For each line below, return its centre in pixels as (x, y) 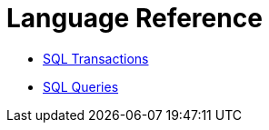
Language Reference (134, 18)
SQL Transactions (96, 58)
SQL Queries (81, 86)
